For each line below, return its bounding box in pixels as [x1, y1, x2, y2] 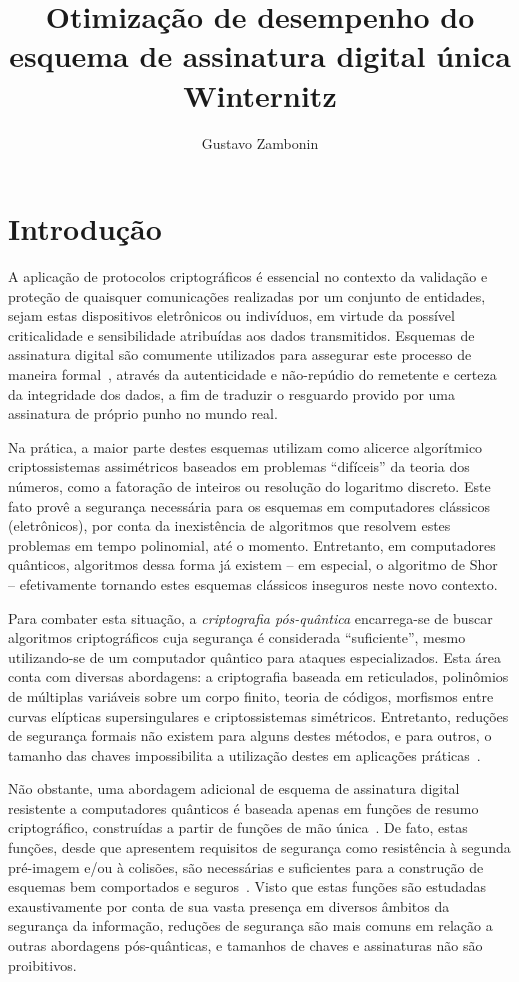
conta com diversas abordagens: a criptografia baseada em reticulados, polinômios [8, 666, 509, 687]
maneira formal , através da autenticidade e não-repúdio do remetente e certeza [8, 364, 497, 384]
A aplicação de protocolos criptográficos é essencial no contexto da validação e [8, 266, 488, 287]
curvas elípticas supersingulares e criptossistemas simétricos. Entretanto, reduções [8, 705, 509, 726]
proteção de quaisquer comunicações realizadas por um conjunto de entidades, [8, 285, 486, 306]
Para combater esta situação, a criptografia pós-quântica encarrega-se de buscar [8, 607, 493, 628]
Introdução [8, 208, 162, 249]
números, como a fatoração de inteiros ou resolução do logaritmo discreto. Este [8, 475, 491, 496]
